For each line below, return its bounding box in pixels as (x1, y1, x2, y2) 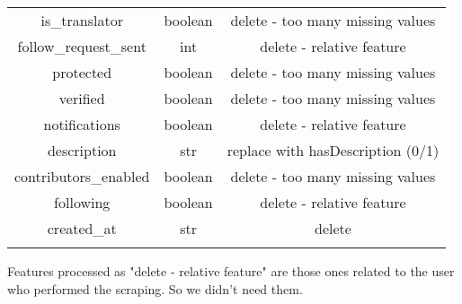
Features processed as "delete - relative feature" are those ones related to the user (7, 262, 455, 280)
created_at (47, 218, 117, 239)
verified (58, 88, 105, 109)
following (54, 192, 111, 213)
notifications (43, 114, 120, 135)
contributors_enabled (14, 166, 150, 187)
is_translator (40, 10, 123, 30)
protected (52, 62, 112, 83)
